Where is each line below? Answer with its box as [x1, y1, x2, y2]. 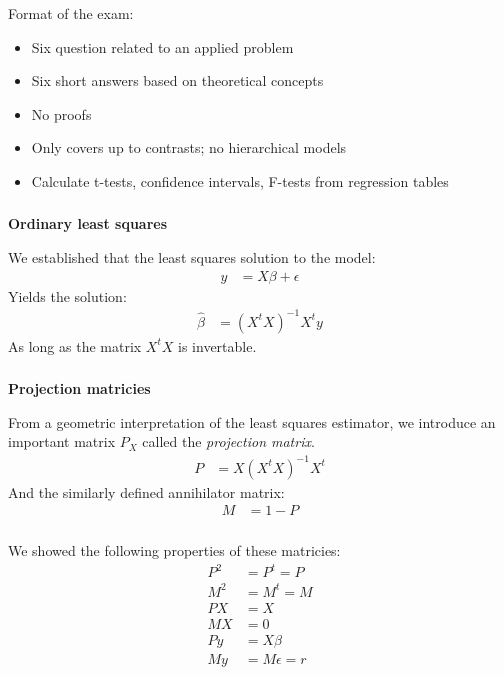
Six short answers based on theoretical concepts [31, 70, 324, 91]
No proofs [31, 103, 92, 124]
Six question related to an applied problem [31, 36, 294, 57]
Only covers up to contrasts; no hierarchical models [31, 137, 347, 158]
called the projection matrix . [142, 431, 315, 452]
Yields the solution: [8, 285, 127, 306]
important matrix [8, 431, 116, 452]
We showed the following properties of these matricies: [8, 540, 341, 561]
